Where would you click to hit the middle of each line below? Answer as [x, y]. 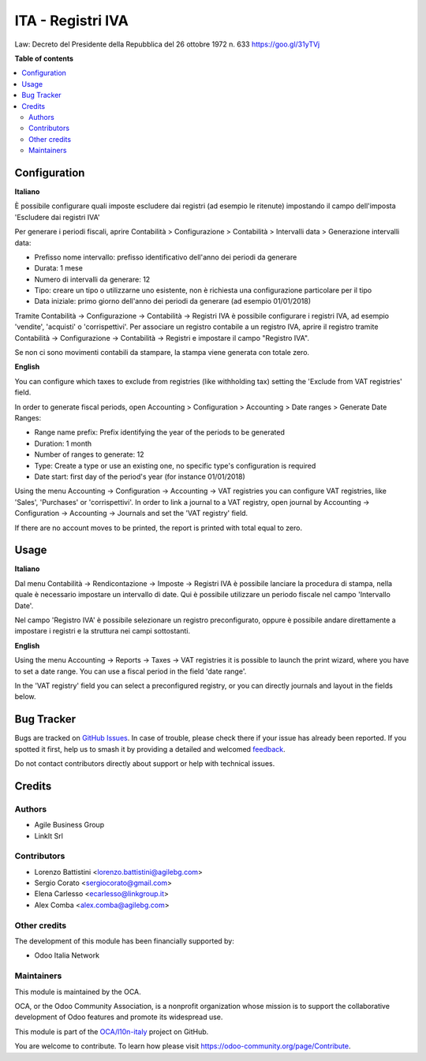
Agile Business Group [69, 825]
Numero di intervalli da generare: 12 [92, 279]
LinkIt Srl [49, 835]
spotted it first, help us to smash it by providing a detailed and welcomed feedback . [150, 749]
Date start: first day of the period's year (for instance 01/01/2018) [140, 476]
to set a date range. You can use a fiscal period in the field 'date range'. [131, 671]
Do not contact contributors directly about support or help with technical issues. [145, 764]
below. [25, 697]
